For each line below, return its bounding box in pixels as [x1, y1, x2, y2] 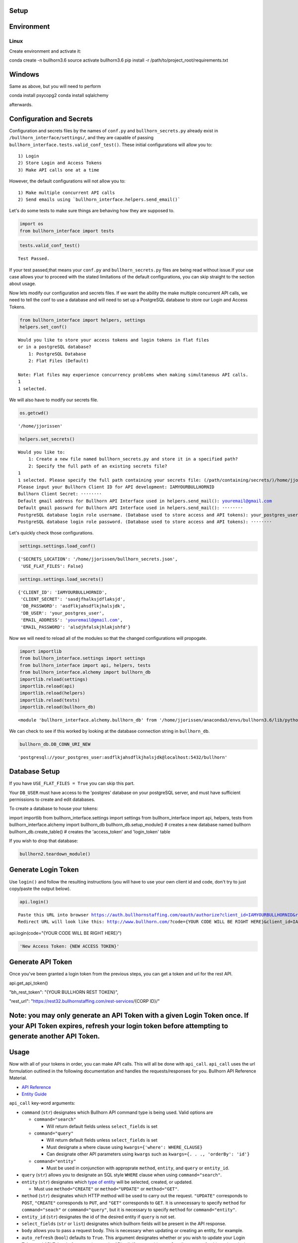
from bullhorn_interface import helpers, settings [19, 317, 146, 323]
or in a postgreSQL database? [18, 344, 92, 350]
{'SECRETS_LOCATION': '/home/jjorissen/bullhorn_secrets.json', [18, 556, 178, 562]
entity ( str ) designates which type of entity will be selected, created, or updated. [21, 1179, 193, 1185]
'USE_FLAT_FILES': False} [20, 563, 84, 569]
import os [19, 221, 44, 227]
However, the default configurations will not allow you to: [9, 178, 126, 184]
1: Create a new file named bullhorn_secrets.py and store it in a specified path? [28, 456, 238, 462]
